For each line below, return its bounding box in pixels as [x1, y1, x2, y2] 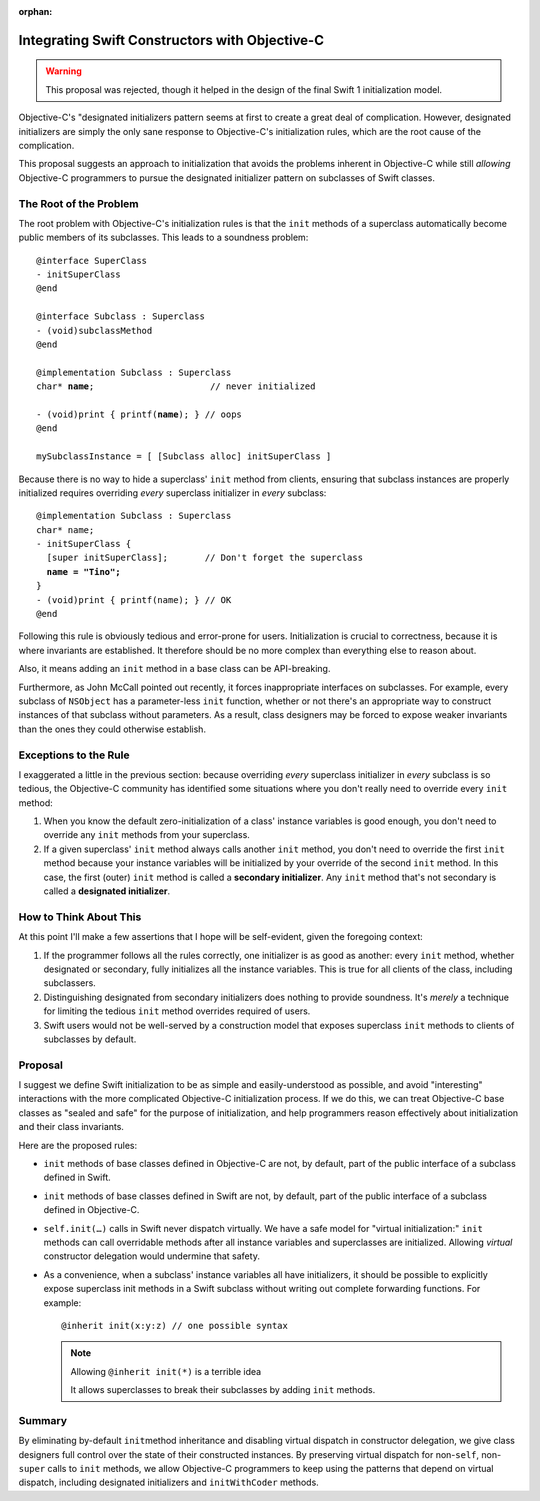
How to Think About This [18, 910, 142, 924]
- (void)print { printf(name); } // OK [36, 594, 232, 605]
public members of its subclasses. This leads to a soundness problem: [18, 231, 309, 244]
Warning [45, 65, 82, 77]
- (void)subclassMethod [36, 325, 153, 336]
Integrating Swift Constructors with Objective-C [18, 31, 325, 49]
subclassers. [43, 977, 97, 989]
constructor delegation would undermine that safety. [43, 1250, 260, 1262]
